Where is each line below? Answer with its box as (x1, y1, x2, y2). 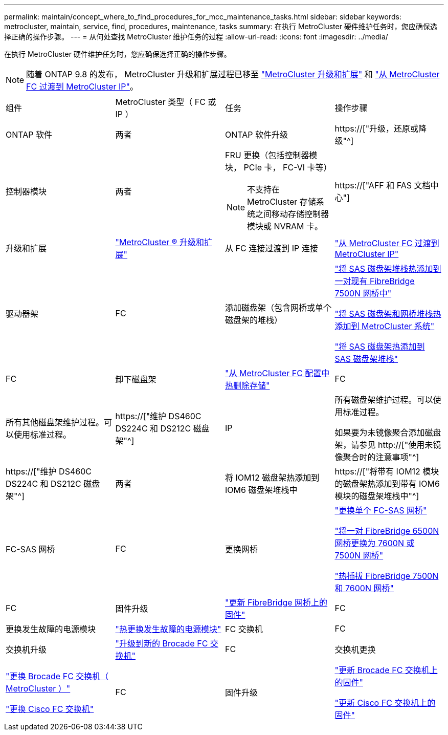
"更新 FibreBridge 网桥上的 (225, 597, 328, 608)
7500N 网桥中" (334, 288, 392, 298)
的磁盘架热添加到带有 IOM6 (334, 479, 440, 489)
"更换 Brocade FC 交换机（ (6, 671, 109, 681)
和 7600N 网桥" (334, 583, 394, 593)
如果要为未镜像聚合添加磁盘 (334, 427, 441, 438)
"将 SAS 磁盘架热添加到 (334, 341, 425, 352)
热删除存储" (225, 380, 270, 391)
